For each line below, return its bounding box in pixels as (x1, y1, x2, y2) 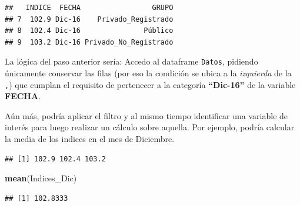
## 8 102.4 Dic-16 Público (5, 26, 174, 35)
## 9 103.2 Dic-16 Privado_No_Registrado (5, 38, 174, 46)
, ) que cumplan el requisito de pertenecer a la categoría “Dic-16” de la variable (5, 78, 296, 90)
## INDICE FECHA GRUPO (5, 4, 174, 12)
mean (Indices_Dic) (5, 172, 77, 184)
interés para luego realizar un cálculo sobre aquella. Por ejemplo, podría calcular (5, 121, 295, 133)
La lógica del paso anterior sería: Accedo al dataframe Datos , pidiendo (5, 55, 258, 67)
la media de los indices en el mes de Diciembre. (5, 133, 175, 145)
